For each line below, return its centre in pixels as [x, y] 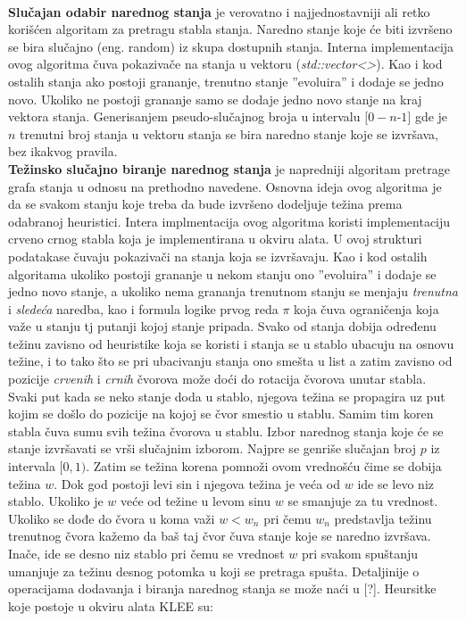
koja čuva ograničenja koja [366, 308]
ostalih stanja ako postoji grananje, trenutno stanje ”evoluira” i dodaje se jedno [226, 81]
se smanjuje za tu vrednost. [363, 501]
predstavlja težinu [383, 518]
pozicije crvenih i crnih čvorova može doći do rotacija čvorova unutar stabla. [217, 379]
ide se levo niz [396, 483]
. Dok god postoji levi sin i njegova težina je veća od [197, 483]
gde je [431, 116]
